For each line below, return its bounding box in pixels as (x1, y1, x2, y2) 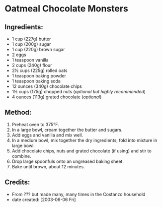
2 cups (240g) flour (11, 63, 52, 68)
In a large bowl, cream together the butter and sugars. (11, 127, 123, 133)
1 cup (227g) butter (11, 36, 51, 42)
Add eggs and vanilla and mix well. (11, 132, 83, 138)
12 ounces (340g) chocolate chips (11, 83, 82, 89)
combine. (11, 153, 31, 159)
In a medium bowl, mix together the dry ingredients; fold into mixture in (11, 137, 158, 143)
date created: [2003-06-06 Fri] (11, 197, 76, 203)
